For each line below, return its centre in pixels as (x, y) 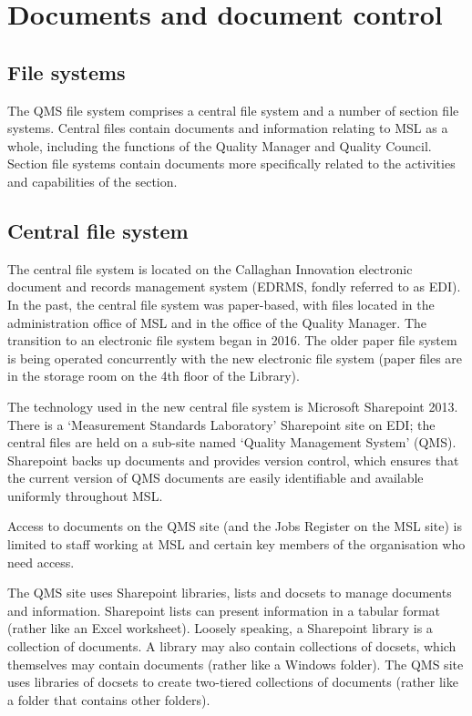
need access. (41, 562)
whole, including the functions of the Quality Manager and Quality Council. (220, 145)
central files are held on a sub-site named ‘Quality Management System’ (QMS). (232, 442)
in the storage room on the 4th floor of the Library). (154, 376)
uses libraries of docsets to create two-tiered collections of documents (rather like (233, 682)
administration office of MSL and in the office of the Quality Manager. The (217, 322)
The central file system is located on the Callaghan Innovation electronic (210, 268)
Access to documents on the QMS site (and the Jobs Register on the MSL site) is (235, 526)
